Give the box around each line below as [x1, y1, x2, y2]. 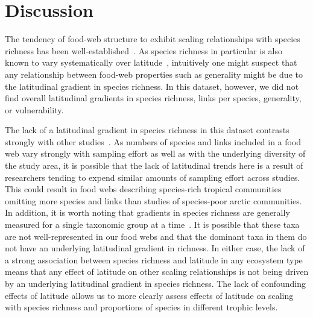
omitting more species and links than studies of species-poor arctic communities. [5, 194, 302, 207]
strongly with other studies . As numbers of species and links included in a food [5, 135, 302, 148]
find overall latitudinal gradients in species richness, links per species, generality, [5, 92, 302, 104]
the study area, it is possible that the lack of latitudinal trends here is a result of [5, 159, 303, 172]
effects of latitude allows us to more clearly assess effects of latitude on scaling [5, 289, 294, 301]
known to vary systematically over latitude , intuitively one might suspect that [5, 56, 297, 69]
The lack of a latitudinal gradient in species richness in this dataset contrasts [5, 124, 289, 136]
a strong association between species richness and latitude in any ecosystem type [5, 253, 303, 266]
